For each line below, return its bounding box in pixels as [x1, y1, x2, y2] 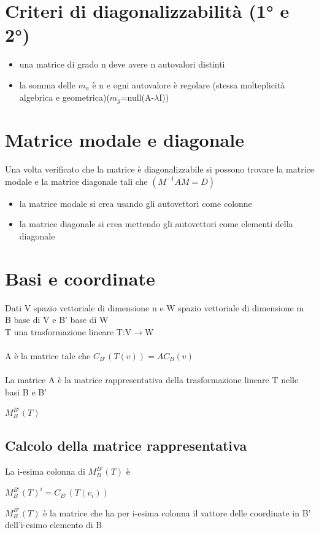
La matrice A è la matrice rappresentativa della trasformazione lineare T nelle [5, 373, 299, 386]
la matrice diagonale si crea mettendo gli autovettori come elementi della [19, 217, 293, 230]
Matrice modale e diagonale [5, 127, 244, 152]
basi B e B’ [5, 385, 47, 398]
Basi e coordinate [5, 265, 155, 290]
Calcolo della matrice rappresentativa [5, 436, 247, 455]
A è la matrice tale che [5, 349, 91, 362]
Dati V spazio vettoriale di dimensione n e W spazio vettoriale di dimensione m [5, 301, 304, 314]
